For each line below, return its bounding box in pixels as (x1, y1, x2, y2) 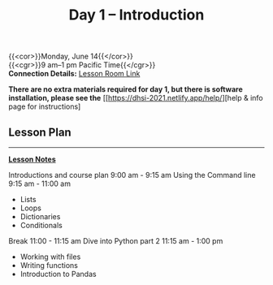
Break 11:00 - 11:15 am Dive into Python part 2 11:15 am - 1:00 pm (8, 236, 223, 245)
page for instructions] (8, 101, 81, 111)
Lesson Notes (8, 154, 56, 164)
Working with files (19, 252, 81, 261)
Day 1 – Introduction (68, 6, 205, 24)
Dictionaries (19, 212, 61, 221)
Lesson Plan (8, 125, 71, 139)
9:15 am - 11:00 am (8, 179, 71, 188)
